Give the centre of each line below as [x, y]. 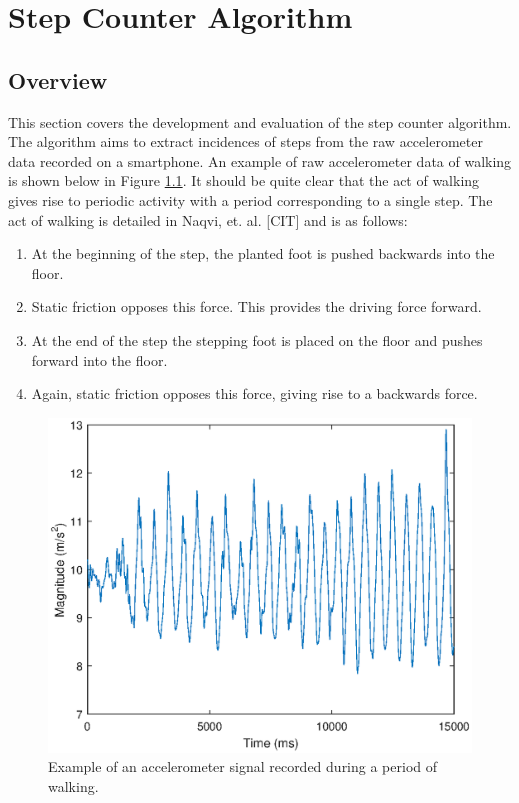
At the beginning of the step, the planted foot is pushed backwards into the [263, 253]
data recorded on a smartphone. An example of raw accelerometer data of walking [260, 160]
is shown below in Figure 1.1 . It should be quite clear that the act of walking [244, 180]
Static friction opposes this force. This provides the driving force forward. [256, 306]
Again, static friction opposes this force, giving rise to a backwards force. [254, 393]
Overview [58, 79]
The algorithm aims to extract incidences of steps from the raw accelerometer [245, 141]
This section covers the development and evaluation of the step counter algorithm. [260, 121]
